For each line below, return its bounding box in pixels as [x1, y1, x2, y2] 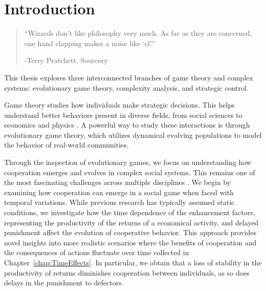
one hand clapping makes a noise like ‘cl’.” [24, 37, 156, 48]
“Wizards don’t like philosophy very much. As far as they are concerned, [24, 28, 252, 38]
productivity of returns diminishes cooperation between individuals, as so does [4, 267, 250, 278]
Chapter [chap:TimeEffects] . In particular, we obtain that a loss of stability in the [4, 257, 262, 267]
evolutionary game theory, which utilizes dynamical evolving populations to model [4, 129, 262, 140]
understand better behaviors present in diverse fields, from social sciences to [4, 109, 242, 120]
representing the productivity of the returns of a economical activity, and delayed [4, 217, 259, 227]
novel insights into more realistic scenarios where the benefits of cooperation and [4, 237, 257, 247]
